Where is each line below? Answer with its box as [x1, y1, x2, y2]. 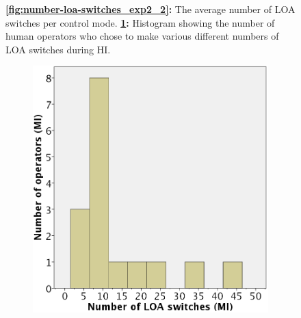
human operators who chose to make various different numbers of [5, 29, 279, 43]
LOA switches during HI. [5, 42, 111, 56]
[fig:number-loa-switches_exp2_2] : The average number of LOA [5, 2, 296, 16]
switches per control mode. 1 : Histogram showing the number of [5, 15, 275, 29]
